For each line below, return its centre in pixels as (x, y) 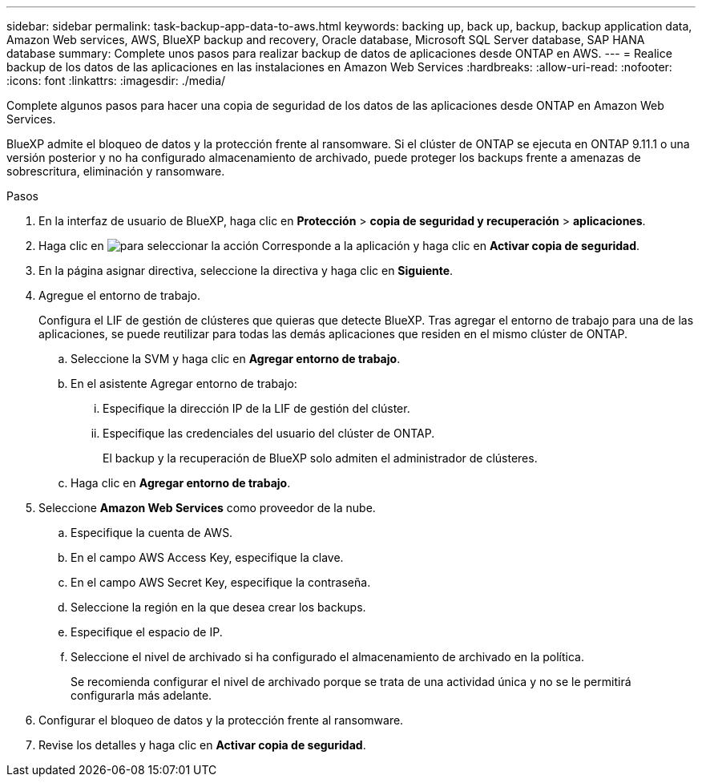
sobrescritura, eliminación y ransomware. (116, 171)
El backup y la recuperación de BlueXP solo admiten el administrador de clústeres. (320, 458)
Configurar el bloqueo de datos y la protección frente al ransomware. (221, 720)
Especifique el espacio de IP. (147, 632)
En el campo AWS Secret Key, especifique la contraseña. (221, 582)
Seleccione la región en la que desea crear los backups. (218, 607)
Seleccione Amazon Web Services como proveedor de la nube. (207, 508)
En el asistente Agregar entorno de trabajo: (184, 383)
